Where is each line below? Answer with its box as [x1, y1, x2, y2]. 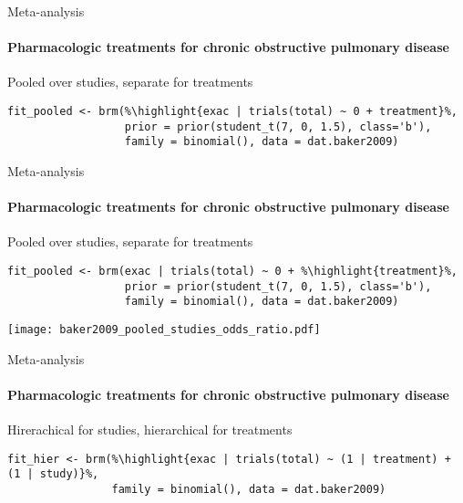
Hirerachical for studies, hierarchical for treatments [7, 419, 293, 438]
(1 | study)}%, [7, 467, 99, 481]
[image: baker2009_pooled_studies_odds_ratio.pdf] [7, 322, 321, 336]
